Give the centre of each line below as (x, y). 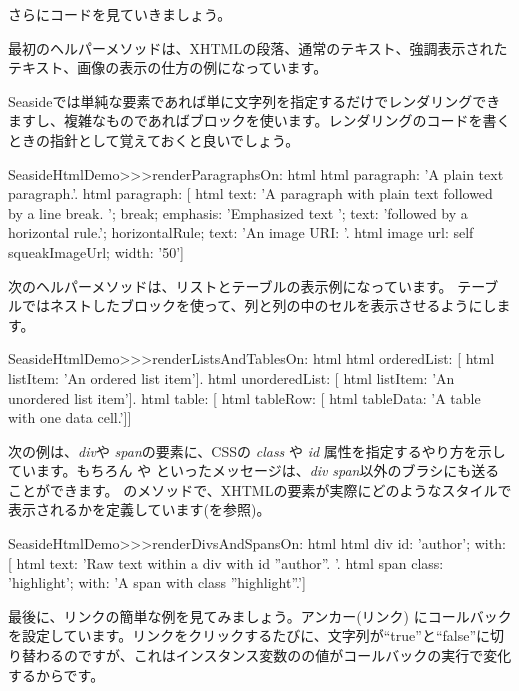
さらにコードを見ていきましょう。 (120, 14)
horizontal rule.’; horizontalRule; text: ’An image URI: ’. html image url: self (241, 232)
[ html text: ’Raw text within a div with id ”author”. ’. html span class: (226, 562)
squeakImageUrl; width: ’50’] (96, 251)
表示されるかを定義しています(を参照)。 (139, 509)
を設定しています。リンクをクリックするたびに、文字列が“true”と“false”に (249, 635)
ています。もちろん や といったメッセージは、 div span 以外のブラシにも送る (254, 470)
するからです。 (56, 674)
